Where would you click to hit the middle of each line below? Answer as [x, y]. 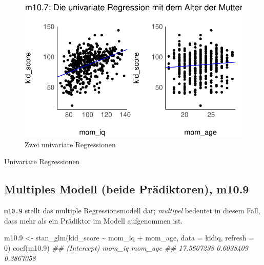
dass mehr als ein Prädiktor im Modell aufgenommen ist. [94, 220]
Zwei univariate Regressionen [70, 144]
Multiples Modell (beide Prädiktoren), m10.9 [127, 189]
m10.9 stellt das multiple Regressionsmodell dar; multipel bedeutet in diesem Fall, [132, 211]
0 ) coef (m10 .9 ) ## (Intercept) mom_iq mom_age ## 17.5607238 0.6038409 [126, 248]
